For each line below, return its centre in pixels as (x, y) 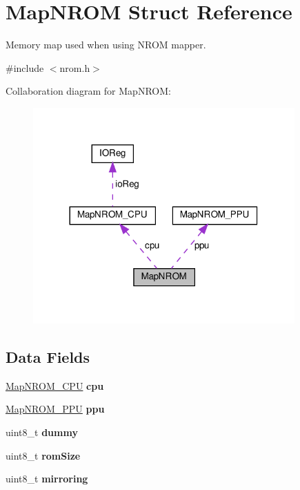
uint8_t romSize (43, 455)
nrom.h (75, 67)
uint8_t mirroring (47, 479)
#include (25, 67)
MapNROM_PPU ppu (55, 409)
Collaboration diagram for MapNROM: (88, 91)
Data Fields (48, 357)
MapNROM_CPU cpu (55, 385)
